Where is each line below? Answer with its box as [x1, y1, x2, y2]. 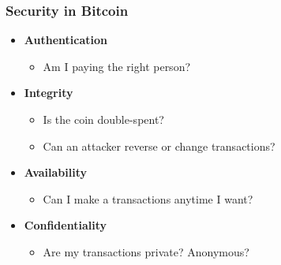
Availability [24, 164, 88, 181]
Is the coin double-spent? [43, 111, 164, 127]
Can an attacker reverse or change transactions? [43, 137, 275, 154]
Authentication [24, 32, 107, 48]
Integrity [24, 84, 73, 101]
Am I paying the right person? [43, 58, 191, 74]
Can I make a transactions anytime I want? [43, 190, 253, 207]
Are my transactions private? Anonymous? [43, 243, 249, 259]
